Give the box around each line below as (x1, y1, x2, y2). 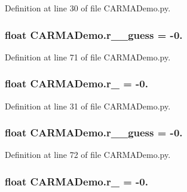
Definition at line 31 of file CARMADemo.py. (5, 99, 171, 112)
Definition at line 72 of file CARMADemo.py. (5, 148, 171, 161)
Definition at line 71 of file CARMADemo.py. (5, 50, 171, 63)
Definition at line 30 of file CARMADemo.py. (5, 2, 171, 14)
